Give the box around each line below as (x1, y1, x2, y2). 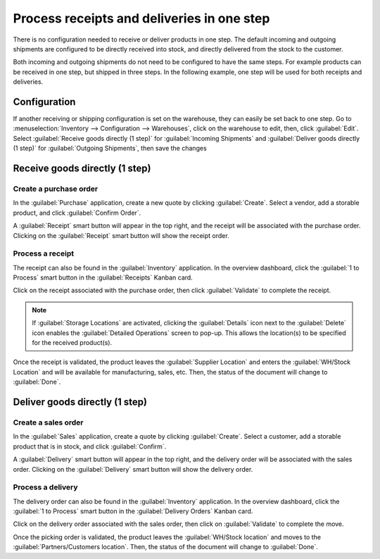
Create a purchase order (13, 184, 99, 194)
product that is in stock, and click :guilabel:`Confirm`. (13, 442, 167, 451)
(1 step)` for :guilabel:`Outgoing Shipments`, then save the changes (13, 144, 207, 153)
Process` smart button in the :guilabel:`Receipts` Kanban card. (13, 273, 193, 282)
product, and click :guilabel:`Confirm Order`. (13, 208, 141, 217)
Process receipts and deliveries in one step (13, 11, 270, 26)
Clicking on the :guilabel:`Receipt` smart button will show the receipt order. (13, 231, 229, 239)
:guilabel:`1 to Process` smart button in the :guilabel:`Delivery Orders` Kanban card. (13, 507, 253, 515)
